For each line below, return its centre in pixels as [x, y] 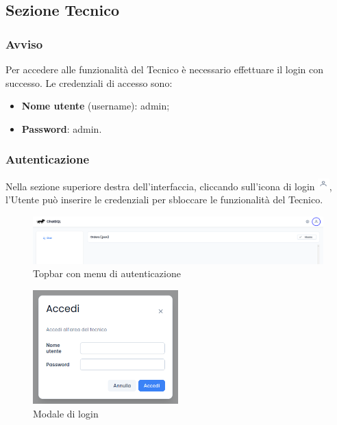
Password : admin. [62, 128]
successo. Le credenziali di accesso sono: [89, 82]
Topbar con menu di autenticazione [107, 273]
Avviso [24, 43]
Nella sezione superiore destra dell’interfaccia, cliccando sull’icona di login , [169, 186]
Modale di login [66, 413]
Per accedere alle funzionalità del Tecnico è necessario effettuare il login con [165, 69]
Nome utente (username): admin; [96, 106]
